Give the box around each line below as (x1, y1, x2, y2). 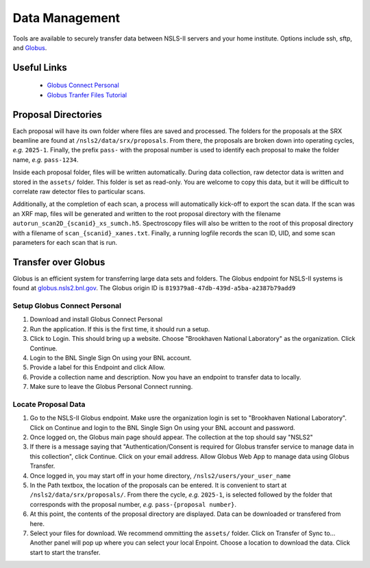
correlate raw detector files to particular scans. (12, 187, 145, 196)
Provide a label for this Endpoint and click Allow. (29, 364, 166, 372)
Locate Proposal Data (12, 399, 86, 409)
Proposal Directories (12, 108, 102, 120)
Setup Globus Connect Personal (12, 301, 122, 310)
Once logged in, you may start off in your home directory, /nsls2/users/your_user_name (29, 471, 291, 480)
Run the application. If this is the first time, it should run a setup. (29, 324, 210, 333)
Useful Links (12, 62, 68, 73)
